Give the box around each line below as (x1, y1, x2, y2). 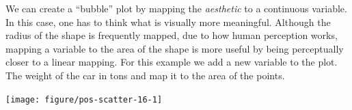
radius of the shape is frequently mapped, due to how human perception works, (5, 28, 338, 42)
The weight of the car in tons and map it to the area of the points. (5, 68, 285, 82)
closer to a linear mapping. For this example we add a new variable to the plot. (5, 55, 338, 69)
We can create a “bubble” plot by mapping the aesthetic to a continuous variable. (5, 1, 347, 15)
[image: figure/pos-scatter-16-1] (5, 94, 163, 105)
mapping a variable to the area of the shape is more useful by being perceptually (5, 41, 344, 55)
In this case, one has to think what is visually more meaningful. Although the (5, 14, 331, 29)
